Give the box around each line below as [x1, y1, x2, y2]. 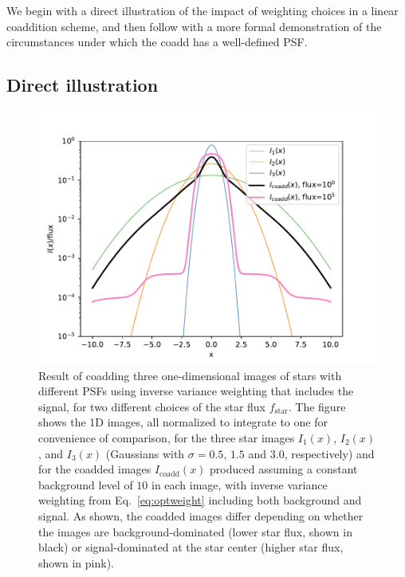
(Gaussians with [105, 445, 185, 461]
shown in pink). [38, 554, 114, 571]
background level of [38, 476, 133, 493]
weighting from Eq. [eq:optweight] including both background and [38, 492, 362, 508]
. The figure [288, 398, 346, 414]
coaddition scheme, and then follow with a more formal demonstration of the [6, 18, 382, 34]
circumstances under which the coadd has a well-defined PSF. [6, 33, 308, 50]
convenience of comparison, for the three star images [38, 429, 295, 446]
